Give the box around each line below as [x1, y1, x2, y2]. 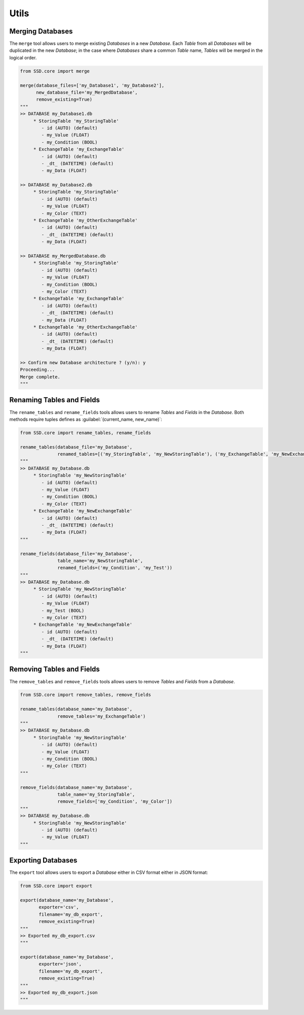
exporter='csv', [39, 904, 80, 910]
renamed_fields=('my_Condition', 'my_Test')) [57, 565, 173, 571]
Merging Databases [9, 27, 73, 36]
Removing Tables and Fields [9, 665, 100, 674]
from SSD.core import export [20, 883, 93, 889]
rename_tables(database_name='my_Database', [20, 706, 133, 712]
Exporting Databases [9, 856, 78, 865]
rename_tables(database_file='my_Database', [20, 444, 133, 450]
